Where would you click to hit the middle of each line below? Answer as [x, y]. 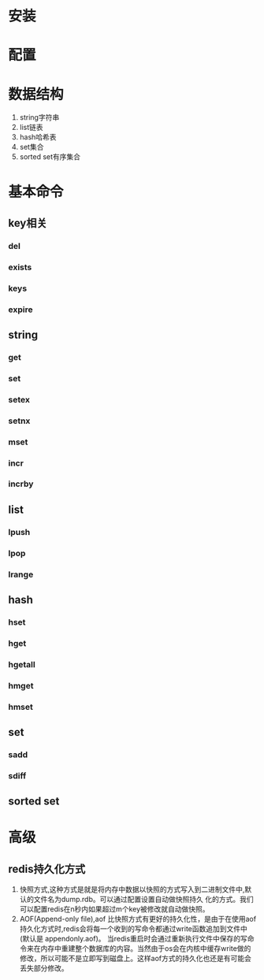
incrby [21, 484]
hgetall [22, 664]
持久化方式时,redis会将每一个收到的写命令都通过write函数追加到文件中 [134, 929]
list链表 [31, 128]
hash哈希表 [38, 137]
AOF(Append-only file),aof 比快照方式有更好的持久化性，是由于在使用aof [138, 919]
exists [20, 267]
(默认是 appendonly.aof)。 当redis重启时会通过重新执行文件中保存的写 [134, 939]
